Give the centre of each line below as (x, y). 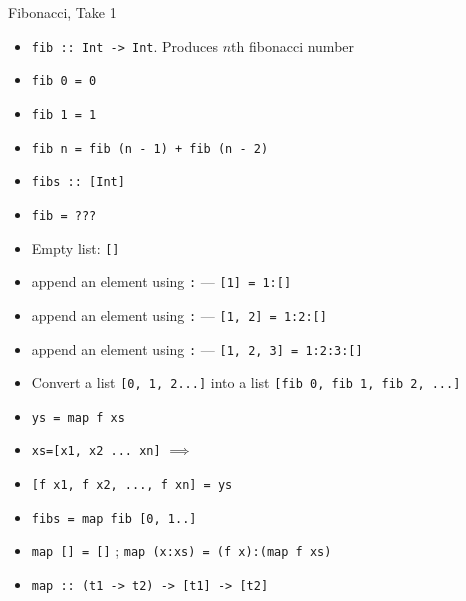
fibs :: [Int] (78, 182)
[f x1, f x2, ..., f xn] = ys (132, 485)
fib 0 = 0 (64, 81)
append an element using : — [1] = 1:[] (161, 281)
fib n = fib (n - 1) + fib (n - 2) (150, 148)
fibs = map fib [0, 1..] (114, 518)
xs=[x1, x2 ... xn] (96, 451)
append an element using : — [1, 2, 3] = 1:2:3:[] (197, 348)
